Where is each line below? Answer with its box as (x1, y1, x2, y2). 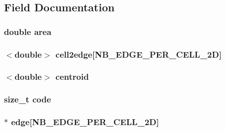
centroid (56, 70, 89, 83)
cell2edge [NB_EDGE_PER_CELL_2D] (56, 48, 222, 60)
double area (4, 25, 52, 37)
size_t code (4, 93, 51, 105)
